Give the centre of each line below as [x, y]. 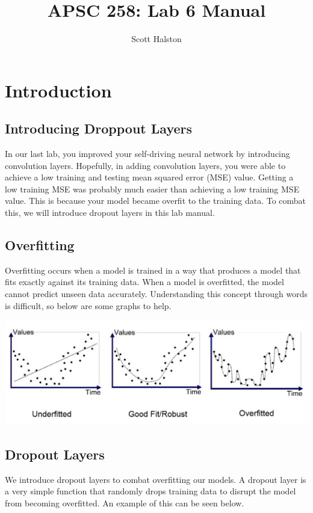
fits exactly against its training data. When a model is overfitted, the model [144, 282]
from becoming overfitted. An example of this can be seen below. [125, 502]
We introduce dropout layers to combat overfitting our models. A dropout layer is [156, 479]
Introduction [58, 90]
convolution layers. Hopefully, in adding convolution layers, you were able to [145, 165]
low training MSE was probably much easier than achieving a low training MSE [152, 189]
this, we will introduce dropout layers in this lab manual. [110, 213]
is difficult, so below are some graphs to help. [88, 305]
